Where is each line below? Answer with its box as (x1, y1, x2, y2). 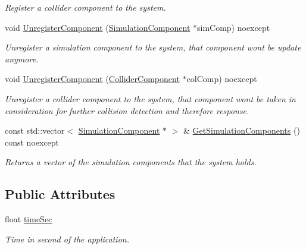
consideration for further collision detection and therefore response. (5, 104, 249, 116)
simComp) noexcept (197, 21, 270, 33)
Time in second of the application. (5, 232, 129, 245)
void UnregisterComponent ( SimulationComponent (5, 21, 191, 33)
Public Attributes (5, 185, 115, 203)
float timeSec (5, 213, 52, 225)
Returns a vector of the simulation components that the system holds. (5, 156, 257, 168)
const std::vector (5, 124, 65, 137)
